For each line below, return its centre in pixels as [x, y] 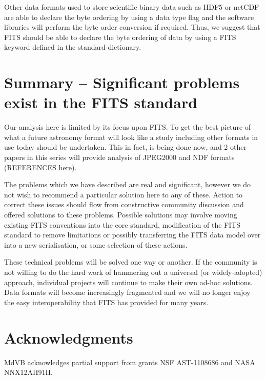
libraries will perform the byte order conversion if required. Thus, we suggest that [132, 27]
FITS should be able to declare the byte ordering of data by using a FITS [120, 37]
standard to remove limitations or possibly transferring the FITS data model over [132, 235]
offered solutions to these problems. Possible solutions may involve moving [121, 215]
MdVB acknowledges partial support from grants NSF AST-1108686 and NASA [130, 362]
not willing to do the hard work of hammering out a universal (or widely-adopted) [133, 272]
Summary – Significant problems [122, 82]
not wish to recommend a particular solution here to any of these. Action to [124, 194]
